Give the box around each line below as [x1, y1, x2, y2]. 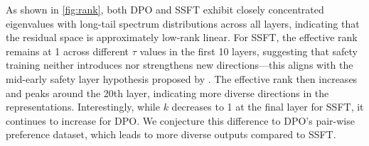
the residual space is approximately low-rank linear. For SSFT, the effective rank [6, 30, 358, 45]
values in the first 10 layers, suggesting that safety [139, 43, 358, 58]
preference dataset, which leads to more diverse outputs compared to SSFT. [6, 127, 336, 142]
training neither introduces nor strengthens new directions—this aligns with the [6, 57, 353, 72]
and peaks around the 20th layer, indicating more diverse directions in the [6, 85, 329, 100]
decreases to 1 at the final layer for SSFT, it [171, 99, 364, 114]
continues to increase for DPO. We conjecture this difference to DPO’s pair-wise [6, 113, 355, 128]
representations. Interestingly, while [6, 99, 160, 114]
